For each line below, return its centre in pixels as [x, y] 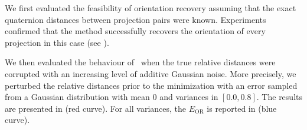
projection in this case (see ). [57, 42]
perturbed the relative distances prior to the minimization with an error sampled [151, 85]
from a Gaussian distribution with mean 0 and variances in [112, 97]
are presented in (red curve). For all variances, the [96, 108]
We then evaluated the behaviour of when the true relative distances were [140, 62]
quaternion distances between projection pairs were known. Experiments [135, 19]
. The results [279, 97]
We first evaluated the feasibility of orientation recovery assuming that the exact [151, 8]
